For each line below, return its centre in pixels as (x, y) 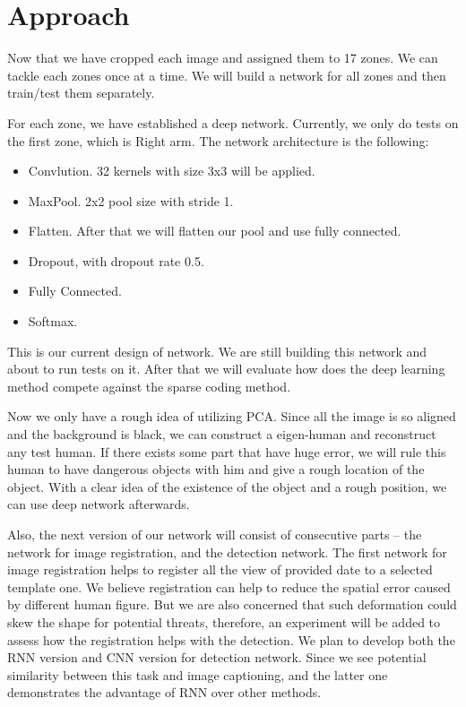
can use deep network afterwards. (99, 504)
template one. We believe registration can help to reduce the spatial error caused (229, 586)
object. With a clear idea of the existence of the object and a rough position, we (227, 486)
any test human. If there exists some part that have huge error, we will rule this (227, 451)
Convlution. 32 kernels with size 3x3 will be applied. (172, 171)
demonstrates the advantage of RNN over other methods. (164, 692)
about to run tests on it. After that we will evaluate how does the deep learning (226, 369)
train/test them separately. (81, 93)
